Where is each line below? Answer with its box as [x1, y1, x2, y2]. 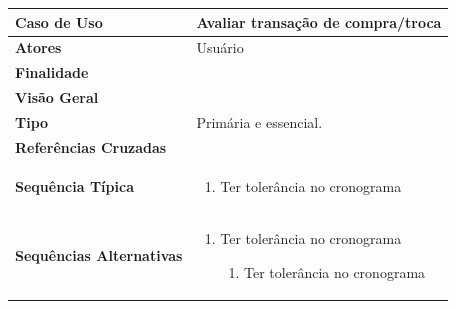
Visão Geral [15, 87, 99, 108]
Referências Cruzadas [15, 136, 167, 157]
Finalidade [15, 62, 89, 83]
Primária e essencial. [196, 111, 323, 132]
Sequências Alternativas [15, 245, 183, 266]
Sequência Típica [15, 175, 134, 196]
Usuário [196, 37, 244, 58]
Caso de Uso [15, 11, 103, 32]
